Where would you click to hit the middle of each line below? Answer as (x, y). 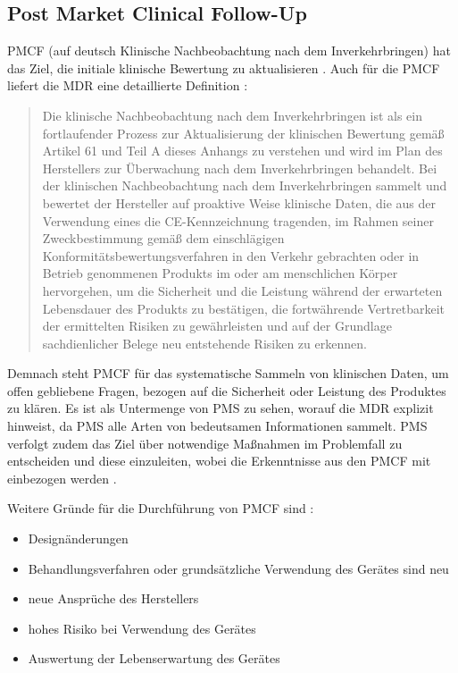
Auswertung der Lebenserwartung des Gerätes (154, 658)
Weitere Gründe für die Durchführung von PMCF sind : (161, 508)
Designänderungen (78, 538)
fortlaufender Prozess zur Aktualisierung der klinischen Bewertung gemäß (243, 133)
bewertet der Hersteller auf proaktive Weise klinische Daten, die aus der (239, 202)
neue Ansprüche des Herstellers (113, 598)
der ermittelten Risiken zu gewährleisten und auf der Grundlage (217, 326)
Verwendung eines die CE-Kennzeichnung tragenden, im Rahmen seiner (238, 220)
